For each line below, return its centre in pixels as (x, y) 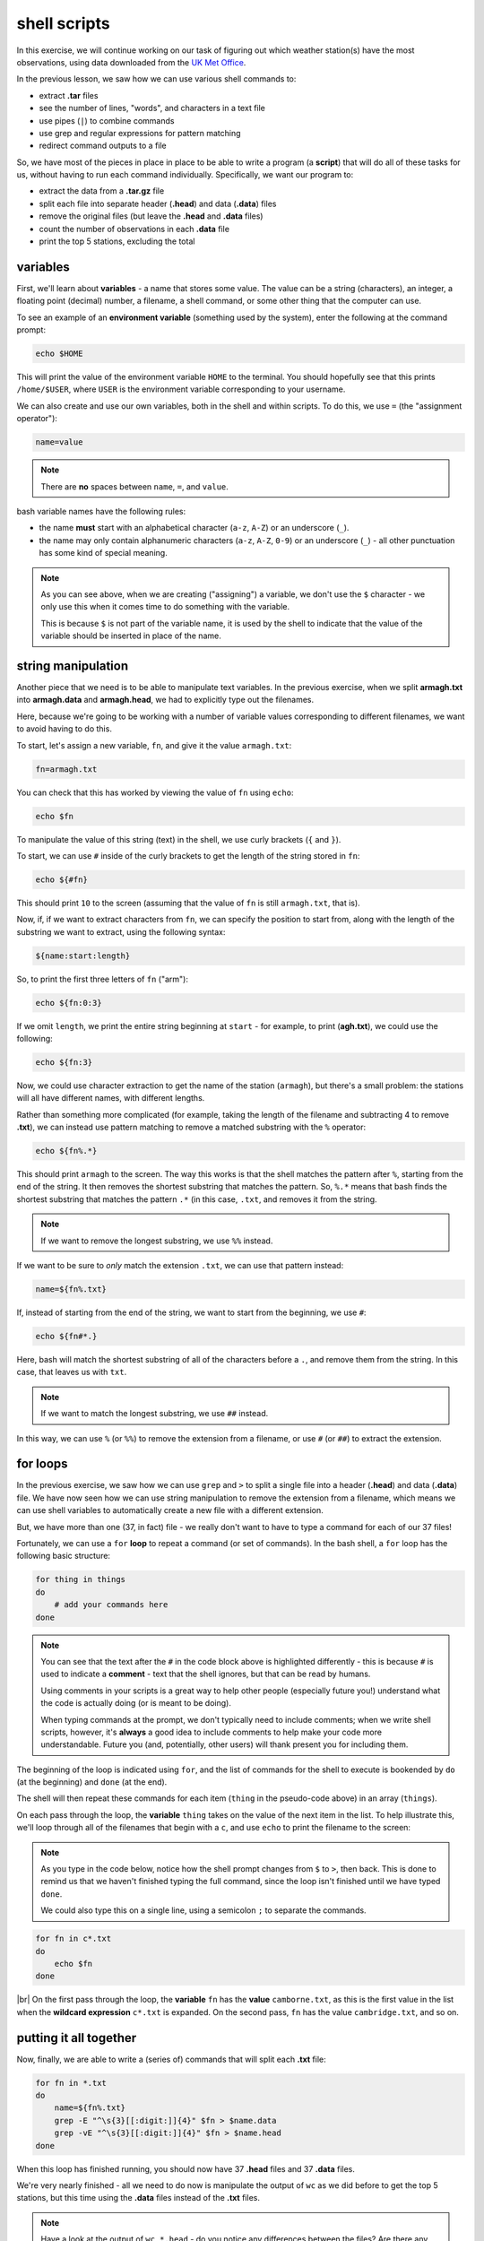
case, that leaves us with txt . (72, 1372)
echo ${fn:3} (64, 1062)
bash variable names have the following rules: (101, 511)
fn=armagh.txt (66, 769)
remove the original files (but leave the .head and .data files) (151, 216)
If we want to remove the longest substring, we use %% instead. (157, 1241)
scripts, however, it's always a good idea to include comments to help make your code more (212, 1732)
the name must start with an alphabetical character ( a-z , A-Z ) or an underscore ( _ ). (194, 528)
